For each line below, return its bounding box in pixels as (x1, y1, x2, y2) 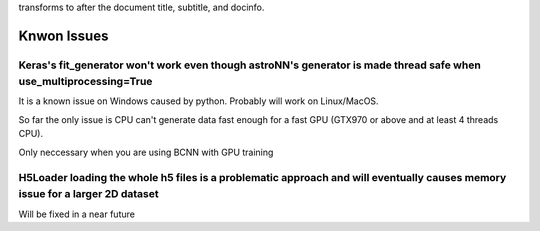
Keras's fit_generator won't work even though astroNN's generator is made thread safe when (18, 58, 482, 72)
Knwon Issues (18, 27, 109, 44)
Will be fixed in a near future (18, 208, 135, 220)
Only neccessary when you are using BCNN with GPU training (18, 146, 274, 158)
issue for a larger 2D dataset (18, 187, 159, 201)
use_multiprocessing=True (18, 74, 153, 88)
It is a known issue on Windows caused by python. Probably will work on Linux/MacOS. (18, 95, 379, 107)
